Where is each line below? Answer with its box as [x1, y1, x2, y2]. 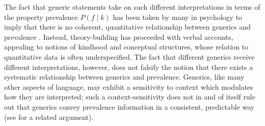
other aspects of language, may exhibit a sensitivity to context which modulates [4, 81, 253, 92]
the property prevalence [4, 11, 78, 22]
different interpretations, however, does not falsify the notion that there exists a [4, 61, 253, 72]
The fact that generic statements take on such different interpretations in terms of [4, 2, 260, 12]
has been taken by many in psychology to [113, 11, 243, 22]
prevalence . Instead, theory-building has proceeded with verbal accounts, [4, 31, 233, 42]
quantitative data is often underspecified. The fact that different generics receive [4, 51, 255, 62]
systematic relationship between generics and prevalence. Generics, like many [4, 71, 245, 82]
